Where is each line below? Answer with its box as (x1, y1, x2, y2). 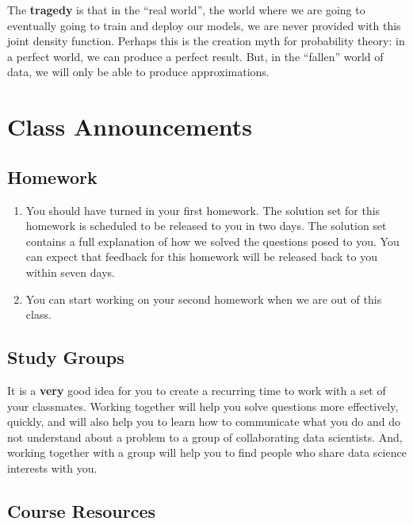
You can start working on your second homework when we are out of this (25, 290, 382, 307)
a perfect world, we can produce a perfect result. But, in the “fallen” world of (7, 48, 384, 64)
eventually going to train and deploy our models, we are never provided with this (7, 17, 401, 33)
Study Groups (7, 345, 124, 370)
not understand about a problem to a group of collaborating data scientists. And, (7, 428, 403, 445)
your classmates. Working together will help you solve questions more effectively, (7, 397, 399, 414)
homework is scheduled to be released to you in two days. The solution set (25, 217, 387, 234)
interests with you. (7, 459, 98, 476)
